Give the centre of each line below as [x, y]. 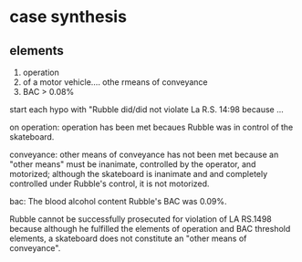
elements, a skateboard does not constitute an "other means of [128, 238]
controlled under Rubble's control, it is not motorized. [109, 183]
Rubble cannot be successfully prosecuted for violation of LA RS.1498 [141, 219]
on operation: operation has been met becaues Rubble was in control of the [151, 127]
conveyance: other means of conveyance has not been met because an [144, 154]
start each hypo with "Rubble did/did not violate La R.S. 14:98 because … [147, 110]
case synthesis [68, 17]
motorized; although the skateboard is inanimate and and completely [139, 174]
